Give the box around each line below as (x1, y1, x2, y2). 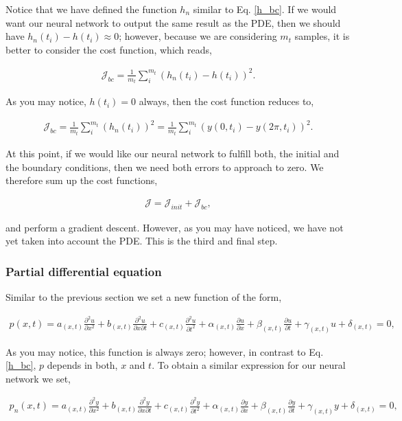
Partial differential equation (5, 262, 162, 280)
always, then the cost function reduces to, (139, 94, 314, 109)
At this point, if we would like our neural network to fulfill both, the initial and (5, 146, 340, 160)
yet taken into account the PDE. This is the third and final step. (5, 234, 278, 248)
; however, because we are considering (119, 29, 277, 43)
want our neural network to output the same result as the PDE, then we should (5, 15, 341, 30)
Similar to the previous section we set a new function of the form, (5, 289, 282, 304)
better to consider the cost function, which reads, (5, 42, 212, 56)
